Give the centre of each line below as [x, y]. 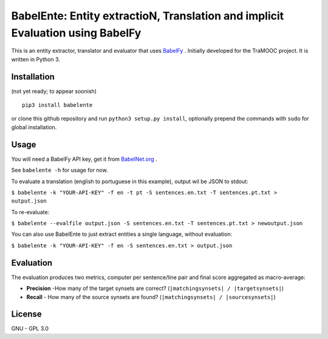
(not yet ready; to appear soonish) [54, 91]
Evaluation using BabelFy [76, 33]
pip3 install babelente [57, 105]
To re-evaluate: [30, 212]
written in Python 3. [36, 59]
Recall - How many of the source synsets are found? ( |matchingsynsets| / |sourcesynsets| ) [151, 297]
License [26, 314]
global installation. [34, 127]
